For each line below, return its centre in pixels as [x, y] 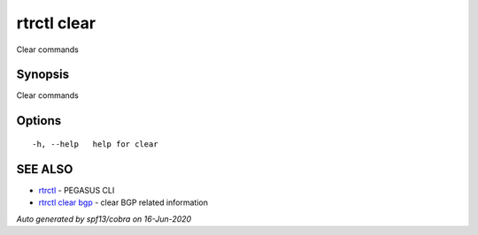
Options [39, 121]
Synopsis [43, 75]
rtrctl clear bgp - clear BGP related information [123, 202]
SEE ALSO [45, 169]
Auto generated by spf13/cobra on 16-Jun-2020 [104, 219]
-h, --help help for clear [95, 144]
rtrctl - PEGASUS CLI [77, 190]
